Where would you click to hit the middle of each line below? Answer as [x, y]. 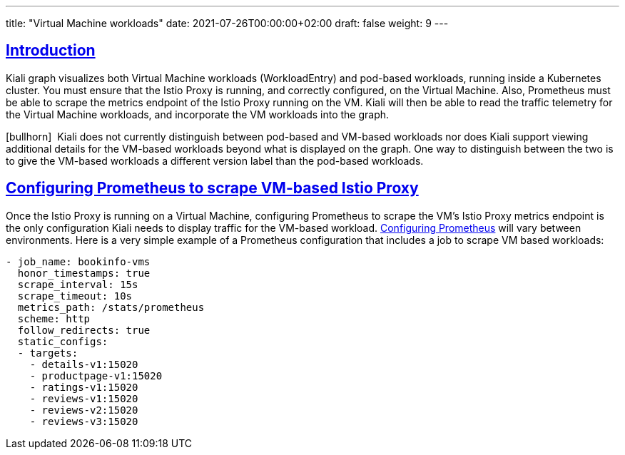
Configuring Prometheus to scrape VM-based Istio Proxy [212, 188]
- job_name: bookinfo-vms [78, 261]
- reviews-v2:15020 [84, 410]
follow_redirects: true [84, 330]
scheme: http [54, 318]
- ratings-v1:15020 [84, 387]
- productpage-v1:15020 [96, 375]
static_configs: [63, 341]
